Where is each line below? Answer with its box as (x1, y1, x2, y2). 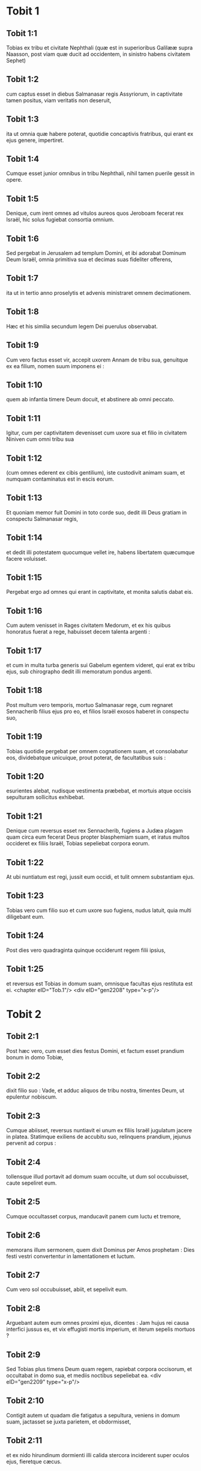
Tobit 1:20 (6, 771, 44, 782)
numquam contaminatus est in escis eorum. (6, 475, 115, 483)
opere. (6, 176, 23, 183)
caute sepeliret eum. (6, 1179, 57, 1186)
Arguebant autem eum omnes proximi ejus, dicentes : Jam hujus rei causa (6, 1319, 189, 1327)
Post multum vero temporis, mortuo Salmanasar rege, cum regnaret (6, 701, 173, 708)
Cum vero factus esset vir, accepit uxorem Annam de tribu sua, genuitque (6, 356, 188, 363)
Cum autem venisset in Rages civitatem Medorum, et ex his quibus (6, 621, 171, 629)
